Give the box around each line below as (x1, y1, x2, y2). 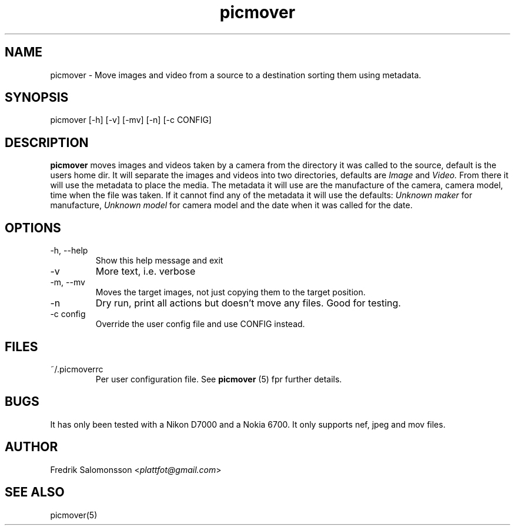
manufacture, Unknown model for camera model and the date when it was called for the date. (50, 200, 413, 211)
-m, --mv (50, 277, 85, 288)
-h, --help (50, 245, 88, 256)
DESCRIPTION (5, 135, 89, 150)
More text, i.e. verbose (95, 265, 196, 278)
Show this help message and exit (95, 255, 223, 266)
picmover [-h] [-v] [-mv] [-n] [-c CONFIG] (50, 115, 212, 125)
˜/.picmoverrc (50, 364, 103, 374)
